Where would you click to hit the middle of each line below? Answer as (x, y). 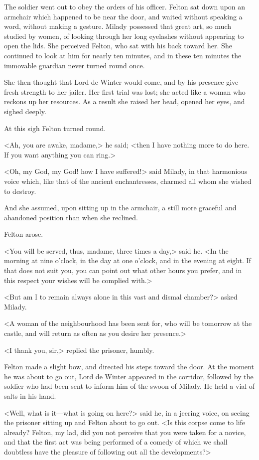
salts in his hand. (30, 396)
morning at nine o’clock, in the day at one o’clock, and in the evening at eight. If (128, 260)
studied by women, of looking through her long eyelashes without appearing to (124, 36)
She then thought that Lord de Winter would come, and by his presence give (121, 82)
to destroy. (20, 191)
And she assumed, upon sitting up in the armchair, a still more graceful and (120, 208)
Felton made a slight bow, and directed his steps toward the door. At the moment (129, 367)
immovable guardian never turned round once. (74, 65)
